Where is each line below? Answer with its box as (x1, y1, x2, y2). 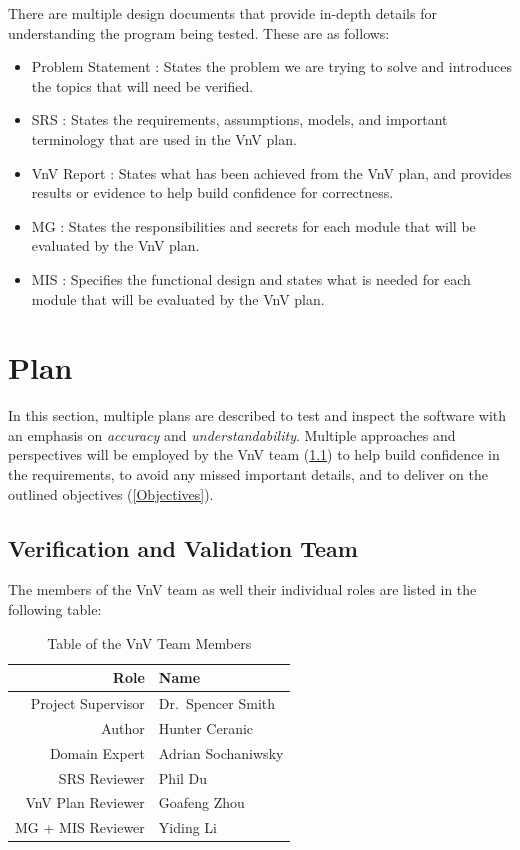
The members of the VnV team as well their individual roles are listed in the (8, 579, 477, 600)
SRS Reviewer (58, 767, 145, 788)
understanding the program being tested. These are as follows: (8, 22, 390, 43)
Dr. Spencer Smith (158, 693, 276, 714)
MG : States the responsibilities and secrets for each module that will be (31, 215, 476, 236)
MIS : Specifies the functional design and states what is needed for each (31, 268, 471, 289)
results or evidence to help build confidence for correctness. (31, 182, 394, 203)
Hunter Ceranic (158, 717, 254, 738)
